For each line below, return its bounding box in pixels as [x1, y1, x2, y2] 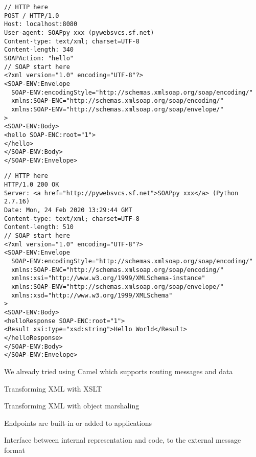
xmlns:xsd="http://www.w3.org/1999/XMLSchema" [11, 291, 173, 299]
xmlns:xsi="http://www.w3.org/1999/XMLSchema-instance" [11, 275, 205, 282]
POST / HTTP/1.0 [4, 12, 59, 19]
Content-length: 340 [4, 46, 74, 54]
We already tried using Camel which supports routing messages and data [4, 365, 233, 376]
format [4, 444, 25, 455]
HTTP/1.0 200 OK [4, 181, 59, 189]
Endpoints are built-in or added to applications [4, 417, 152, 428]
